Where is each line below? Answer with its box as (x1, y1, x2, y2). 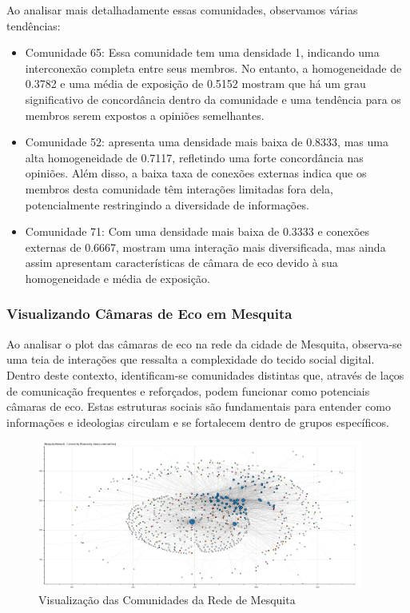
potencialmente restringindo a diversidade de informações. (25, 196, 309, 213)
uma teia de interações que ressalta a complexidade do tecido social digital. (6, 351, 375, 368)
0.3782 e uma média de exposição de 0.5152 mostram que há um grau (25, 75, 366, 92)
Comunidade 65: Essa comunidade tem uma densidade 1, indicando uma (25, 44, 380, 61)
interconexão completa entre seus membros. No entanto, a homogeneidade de (25, 59, 402, 76)
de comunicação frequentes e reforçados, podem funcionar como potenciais (6, 382, 370, 399)
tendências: (6, 17, 61, 34)
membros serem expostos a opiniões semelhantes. (25, 106, 265, 123)
